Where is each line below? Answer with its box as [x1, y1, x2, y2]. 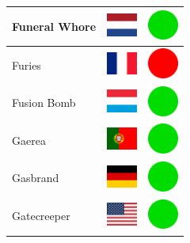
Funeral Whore [12, 17, 97, 34]
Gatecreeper [12, 207, 70, 224]
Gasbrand [12, 169, 59, 186]
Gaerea [12, 131, 46, 148]
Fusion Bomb [12, 94, 76, 111]
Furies [12, 56, 41, 73]
